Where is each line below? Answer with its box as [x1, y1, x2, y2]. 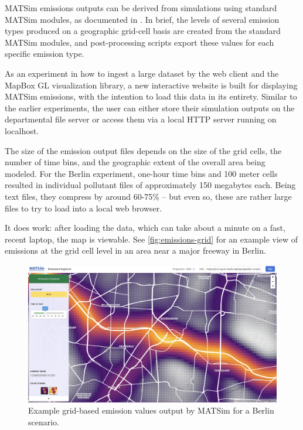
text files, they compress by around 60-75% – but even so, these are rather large [5, 190, 292, 202]
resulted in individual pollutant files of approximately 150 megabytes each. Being [5, 179, 296, 191]
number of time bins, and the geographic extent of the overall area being [5, 156, 265, 168]
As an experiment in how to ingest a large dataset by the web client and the [5, 67, 279, 79]
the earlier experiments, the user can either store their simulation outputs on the [5, 101, 295, 114]
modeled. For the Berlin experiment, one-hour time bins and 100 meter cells [5, 167, 278, 179]
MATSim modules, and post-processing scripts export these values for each [5, 36, 274, 48]
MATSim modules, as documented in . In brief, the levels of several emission [5, 13, 280, 25]
